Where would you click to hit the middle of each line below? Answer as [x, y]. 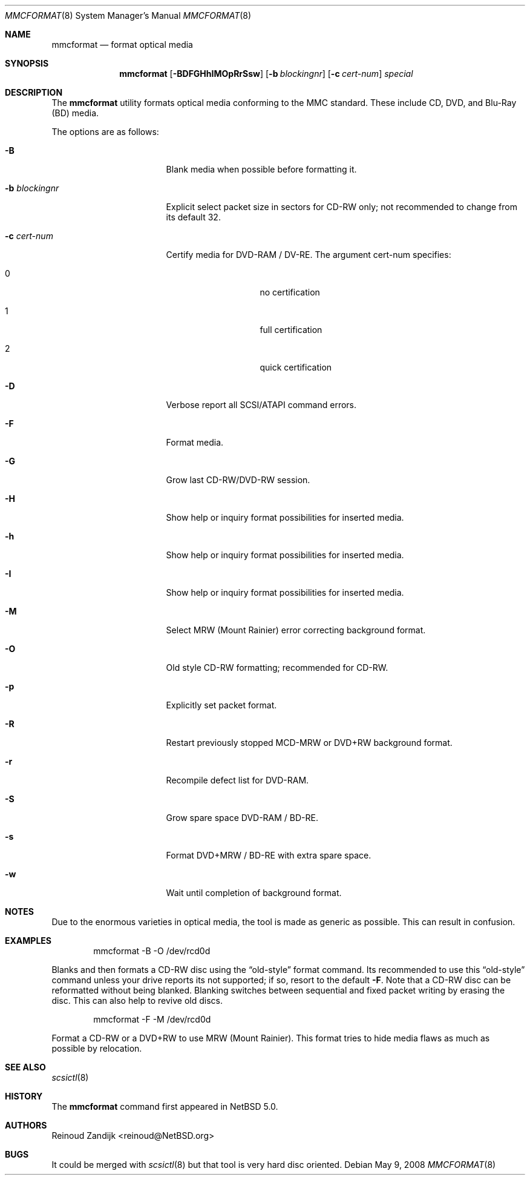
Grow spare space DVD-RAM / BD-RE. [242, 818]
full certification [291, 330]
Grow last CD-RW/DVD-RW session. [238, 480]
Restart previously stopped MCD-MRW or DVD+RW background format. [309, 743]
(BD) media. [75, 113]
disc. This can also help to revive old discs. [137, 1000]
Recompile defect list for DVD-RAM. [237, 780]
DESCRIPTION [34, 92]
